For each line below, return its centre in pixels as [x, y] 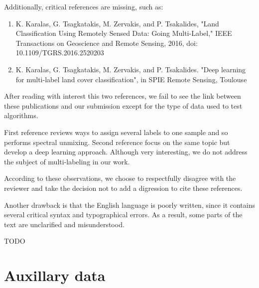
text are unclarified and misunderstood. [64, 224]
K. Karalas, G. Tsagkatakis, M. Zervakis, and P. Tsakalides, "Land [117, 23]
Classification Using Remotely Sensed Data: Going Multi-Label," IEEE [124, 33]
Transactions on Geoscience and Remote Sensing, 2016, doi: [107, 43]
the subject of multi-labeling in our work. [67, 161]
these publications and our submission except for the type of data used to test [123, 105]
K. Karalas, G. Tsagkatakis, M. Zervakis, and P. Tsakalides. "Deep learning [131, 69]
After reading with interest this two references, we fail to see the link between [123, 96]
